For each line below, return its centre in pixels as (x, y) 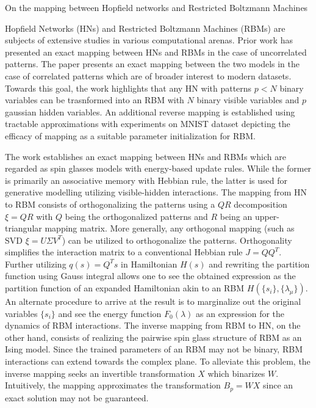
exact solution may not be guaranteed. (77, 397)
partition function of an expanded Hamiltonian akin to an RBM (125, 288)
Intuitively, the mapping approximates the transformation (113, 385)
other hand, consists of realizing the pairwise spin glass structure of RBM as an (153, 337)
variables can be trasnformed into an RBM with (95, 100)
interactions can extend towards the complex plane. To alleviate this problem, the (158, 361)
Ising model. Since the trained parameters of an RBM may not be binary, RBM (154, 349)
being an (236, 216)
